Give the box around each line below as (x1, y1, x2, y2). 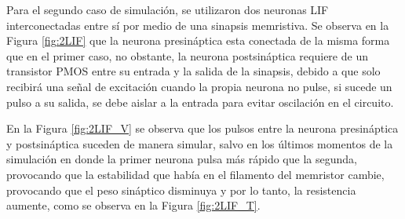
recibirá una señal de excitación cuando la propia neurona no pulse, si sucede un (6, 78, 392, 94)
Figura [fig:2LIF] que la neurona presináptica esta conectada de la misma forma (6, 32, 390, 49)
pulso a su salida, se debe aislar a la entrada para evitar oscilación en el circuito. (6, 93, 394, 110)
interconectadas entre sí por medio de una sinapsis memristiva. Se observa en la (6, 16, 389, 33)
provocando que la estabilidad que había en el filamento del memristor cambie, (6, 166, 385, 182)
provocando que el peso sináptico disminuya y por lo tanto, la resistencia (6, 181, 356, 198)
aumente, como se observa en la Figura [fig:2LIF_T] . (6, 197, 261, 214)
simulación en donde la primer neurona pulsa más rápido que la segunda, (6, 151, 357, 167)
